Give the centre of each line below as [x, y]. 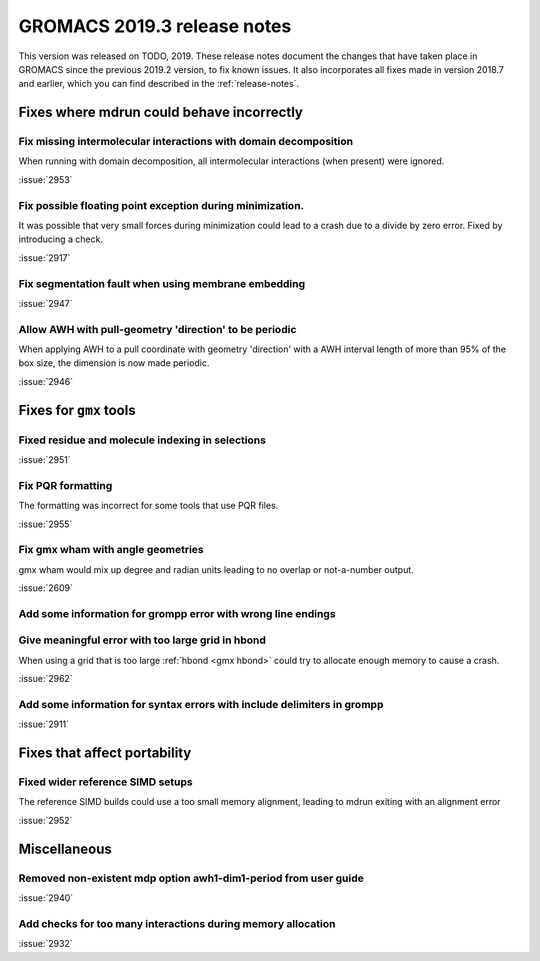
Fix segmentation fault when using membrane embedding [162, 283]
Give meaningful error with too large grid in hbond [142, 640]
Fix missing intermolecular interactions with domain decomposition [186, 142]
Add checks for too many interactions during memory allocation [177, 923]
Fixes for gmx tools [77, 410]
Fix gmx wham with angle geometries [111, 550]
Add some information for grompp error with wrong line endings [177, 613]
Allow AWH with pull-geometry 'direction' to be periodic [157, 329]
